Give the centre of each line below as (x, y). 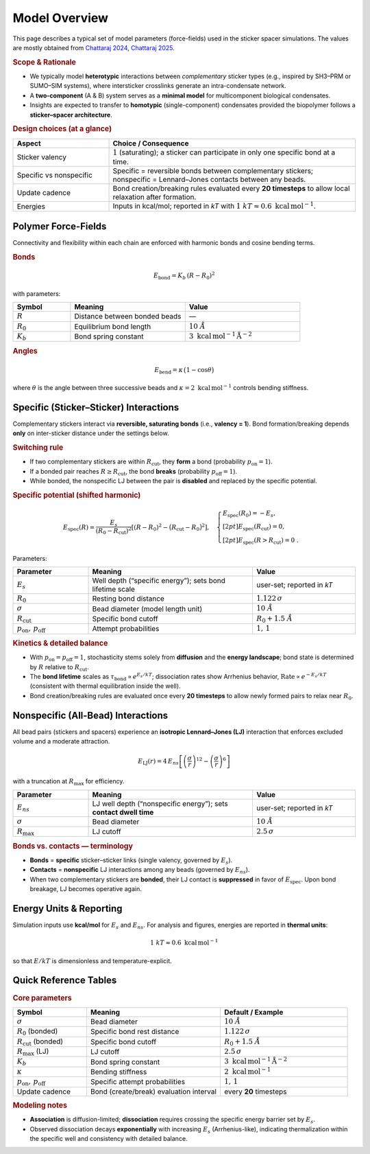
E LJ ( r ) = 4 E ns (159, 762)
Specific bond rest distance (135, 1032)
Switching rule (38, 448)
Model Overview (61, 18)
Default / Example (254, 1012)
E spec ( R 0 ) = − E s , (249, 513)
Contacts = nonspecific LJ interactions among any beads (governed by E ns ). (140, 870)
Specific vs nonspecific (54, 175)
